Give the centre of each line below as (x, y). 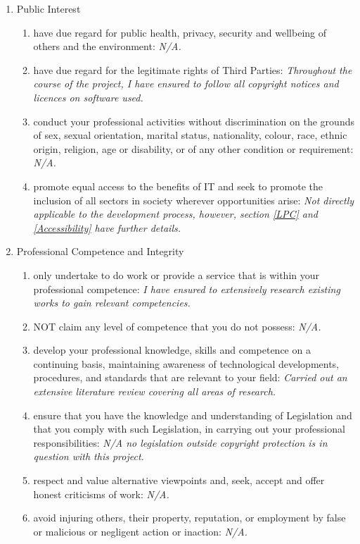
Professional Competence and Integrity (100, 251)
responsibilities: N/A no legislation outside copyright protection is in (180, 442)
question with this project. (89, 456)
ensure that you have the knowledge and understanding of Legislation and (193, 415)
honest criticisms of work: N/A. (101, 494)
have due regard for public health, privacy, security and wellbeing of (180, 32)
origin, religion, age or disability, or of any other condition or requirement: (193, 148)
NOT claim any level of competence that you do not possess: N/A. (177, 326)
